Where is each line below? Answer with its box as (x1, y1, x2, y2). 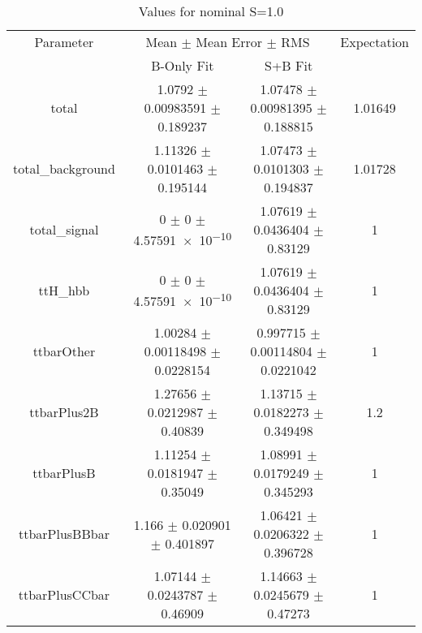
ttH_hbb (38, 281, 90, 299)
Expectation (340, 32, 409, 51)
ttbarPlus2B (29, 403, 99, 421)
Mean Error (196, 32, 263, 51)
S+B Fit (264, 56, 313, 75)
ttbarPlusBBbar (18, 524, 110, 543)
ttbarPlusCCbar (18, 585, 110, 604)
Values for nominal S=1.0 (138, 2, 284, 20)
